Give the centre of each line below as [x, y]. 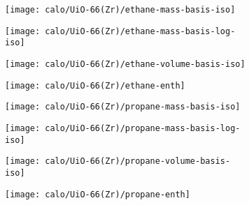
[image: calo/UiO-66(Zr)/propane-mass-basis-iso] [123, 107]
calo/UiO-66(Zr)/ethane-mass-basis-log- [140, 31]
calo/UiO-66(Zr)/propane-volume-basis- [138, 161]
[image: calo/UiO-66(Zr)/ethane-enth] [95, 85]
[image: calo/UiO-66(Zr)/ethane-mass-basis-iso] [120, 10]
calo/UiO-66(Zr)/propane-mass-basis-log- [143, 128]
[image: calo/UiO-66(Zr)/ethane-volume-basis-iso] [125, 64]
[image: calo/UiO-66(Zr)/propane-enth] [98, 194]
